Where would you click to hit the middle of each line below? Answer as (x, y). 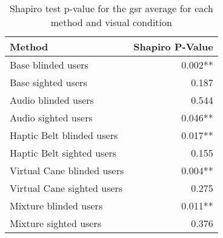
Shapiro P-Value (173, 46)
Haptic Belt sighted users (63, 153)
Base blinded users (49, 65)
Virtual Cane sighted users (66, 188)
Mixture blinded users (56, 206)
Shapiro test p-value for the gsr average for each (111, 8)
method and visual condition (111, 22)
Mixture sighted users (56, 223)
